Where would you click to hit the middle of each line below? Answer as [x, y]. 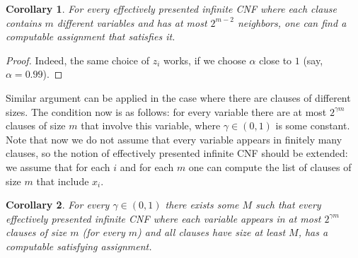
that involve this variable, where [151, 125]
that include [63, 181]
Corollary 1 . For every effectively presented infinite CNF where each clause [171, 8]
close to [276, 60]
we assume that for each [58, 166]
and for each [147, 166]
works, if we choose [205, 60]
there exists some [202, 205]
